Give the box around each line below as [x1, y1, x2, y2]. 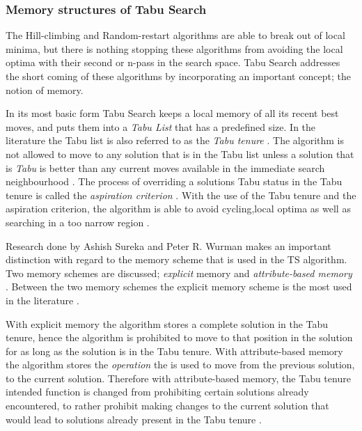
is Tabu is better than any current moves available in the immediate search [6, 160, 325, 175]
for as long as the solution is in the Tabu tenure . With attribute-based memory [6, 343, 343, 358]
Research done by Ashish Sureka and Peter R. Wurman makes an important [6, 238, 331, 253]
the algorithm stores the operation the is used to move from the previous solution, [6, 357, 355, 372]
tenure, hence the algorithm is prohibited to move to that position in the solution [6, 330, 353, 345]
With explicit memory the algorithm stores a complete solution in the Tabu [6, 316, 329, 331]
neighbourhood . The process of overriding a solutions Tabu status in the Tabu [6, 174, 343, 189]
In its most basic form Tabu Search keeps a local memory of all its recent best [6, 106, 339, 120]
